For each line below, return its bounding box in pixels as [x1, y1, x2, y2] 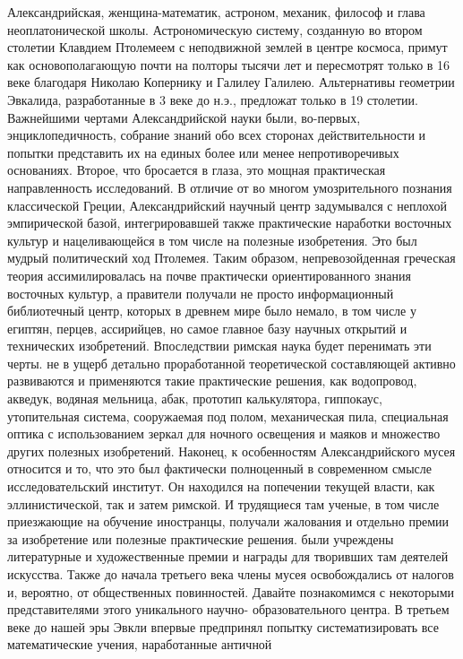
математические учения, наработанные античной [7, 635, 272, 654]
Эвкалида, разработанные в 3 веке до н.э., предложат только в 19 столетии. [7, 90, 418, 108]
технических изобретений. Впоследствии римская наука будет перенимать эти [7, 336, 432, 355]
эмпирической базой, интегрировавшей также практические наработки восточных [7, 213, 452, 232]
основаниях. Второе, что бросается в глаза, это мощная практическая [7, 160, 386, 179]
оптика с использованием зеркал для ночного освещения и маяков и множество [7, 424, 441, 443]
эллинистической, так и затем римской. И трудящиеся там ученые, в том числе [7, 494, 440, 513]
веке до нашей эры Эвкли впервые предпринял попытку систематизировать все [7, 617, 439, 636]
